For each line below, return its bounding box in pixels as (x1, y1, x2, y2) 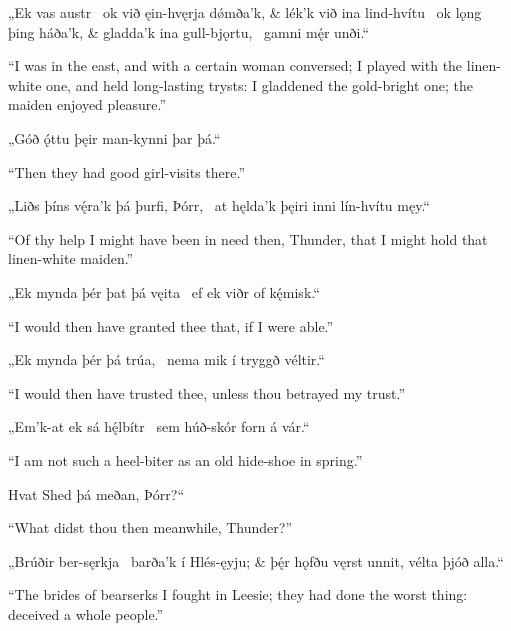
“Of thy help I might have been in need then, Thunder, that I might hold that (8, 228, 488, 249)
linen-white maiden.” (8, 248, 134, 269)
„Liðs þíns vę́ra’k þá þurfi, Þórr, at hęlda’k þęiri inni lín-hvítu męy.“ (8, 195, 430, 216)
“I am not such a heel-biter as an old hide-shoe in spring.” (8, 449, 363, 470)
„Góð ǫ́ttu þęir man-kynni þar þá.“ (8, 127, 221, 148)
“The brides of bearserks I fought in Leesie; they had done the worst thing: (8, 584, 468, 605)
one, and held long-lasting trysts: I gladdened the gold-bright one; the (46, 74, 474, 95)
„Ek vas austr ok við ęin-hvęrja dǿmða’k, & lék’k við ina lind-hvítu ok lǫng (8, 2, 482, 22)
